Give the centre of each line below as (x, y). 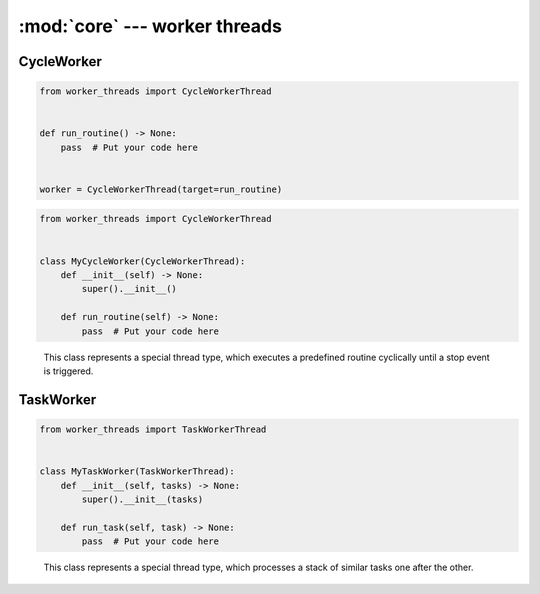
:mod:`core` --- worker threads (150, 26)
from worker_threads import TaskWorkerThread (153, 429)
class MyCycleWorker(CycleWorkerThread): (142, 261)
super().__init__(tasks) (142, 499)
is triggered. (68, 371)
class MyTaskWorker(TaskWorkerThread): (137, 471)
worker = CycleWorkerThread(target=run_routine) (161, 189)
